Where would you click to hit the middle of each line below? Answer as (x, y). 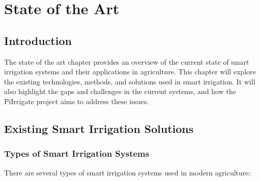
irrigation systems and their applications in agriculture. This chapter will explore (130, 72)
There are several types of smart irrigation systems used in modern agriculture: (127, 172)
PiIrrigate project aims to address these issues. (77, 101)
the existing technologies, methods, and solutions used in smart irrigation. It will (130, 81)
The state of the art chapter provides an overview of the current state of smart (127, 61)
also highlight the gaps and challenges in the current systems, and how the (120, 91)
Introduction (38, 40)
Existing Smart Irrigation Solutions (99, 128)
